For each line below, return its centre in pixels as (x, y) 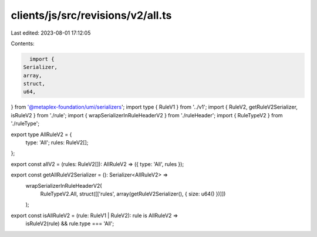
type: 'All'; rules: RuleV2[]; (57, 143)
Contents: (23, 43)
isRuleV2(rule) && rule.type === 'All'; (70, 224)
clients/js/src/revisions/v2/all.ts (91, 15)
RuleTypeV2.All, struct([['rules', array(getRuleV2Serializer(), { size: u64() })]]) (133, 194)
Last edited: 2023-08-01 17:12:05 (51, 33)
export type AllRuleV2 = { (41, 134)
